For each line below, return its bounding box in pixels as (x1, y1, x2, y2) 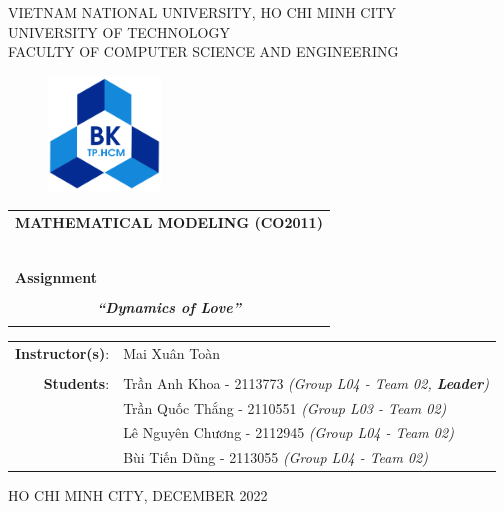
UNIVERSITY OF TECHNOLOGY (8, 21, 230, 42)
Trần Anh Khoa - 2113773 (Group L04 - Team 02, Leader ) (123, 372, 490, 393)
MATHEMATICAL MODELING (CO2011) (15, 211, 323, 232)
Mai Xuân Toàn (123, 342, 220, 363)
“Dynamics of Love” (96, 296, 241, 317)
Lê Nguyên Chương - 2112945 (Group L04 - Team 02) (123, 422, 454, 443)
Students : (43, 372, 110, 393)
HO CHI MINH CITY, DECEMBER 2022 (8, 485, 268, 506)
